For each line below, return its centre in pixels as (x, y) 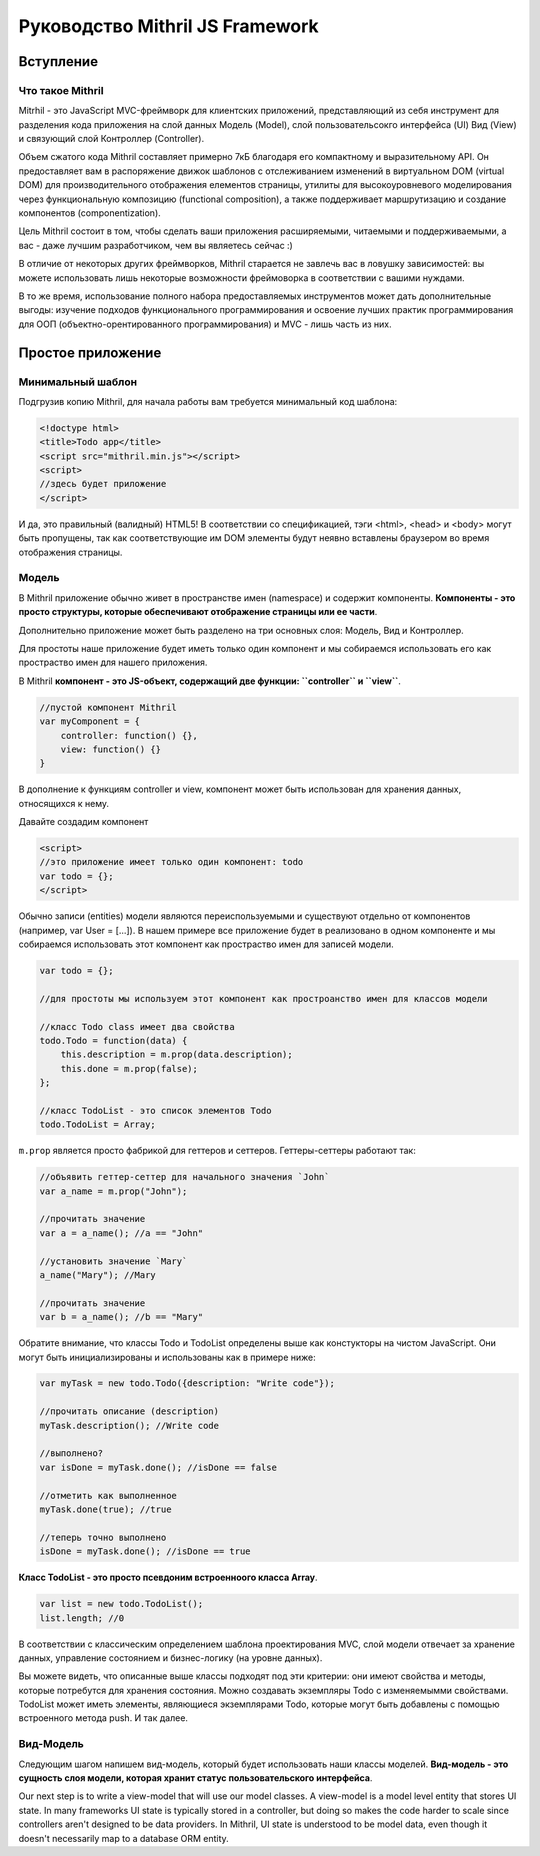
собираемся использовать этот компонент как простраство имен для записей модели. (206, 944)
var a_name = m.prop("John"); (113, 1191)
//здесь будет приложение (103, 484)
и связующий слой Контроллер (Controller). (111, 139)
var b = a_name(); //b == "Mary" (121, 1317)
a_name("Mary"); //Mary (98, 1274)
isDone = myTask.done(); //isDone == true (145, 1551)
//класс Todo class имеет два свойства (137, 1026)
